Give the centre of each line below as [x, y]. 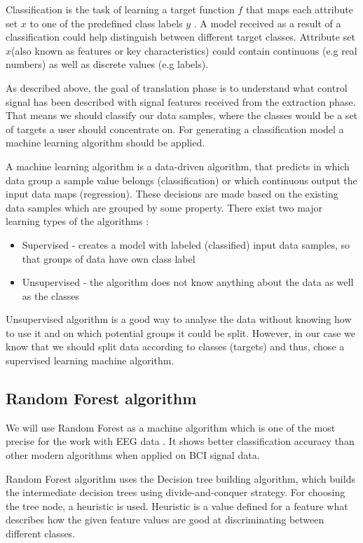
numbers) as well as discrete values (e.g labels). [107, 64]
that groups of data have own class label [109, 258]
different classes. [41, 534]
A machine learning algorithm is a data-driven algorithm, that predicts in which [178, 166]
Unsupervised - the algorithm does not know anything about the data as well [188, 282]
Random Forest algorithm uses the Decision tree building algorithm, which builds [180, 478]
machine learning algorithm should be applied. [105, 143]
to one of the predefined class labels [106, 23]
